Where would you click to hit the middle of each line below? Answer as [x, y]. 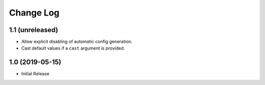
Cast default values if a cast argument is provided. [73, 48]
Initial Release [35, 74]
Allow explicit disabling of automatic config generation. [77, 42]
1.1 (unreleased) [34, 30]
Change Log [34, 13]
